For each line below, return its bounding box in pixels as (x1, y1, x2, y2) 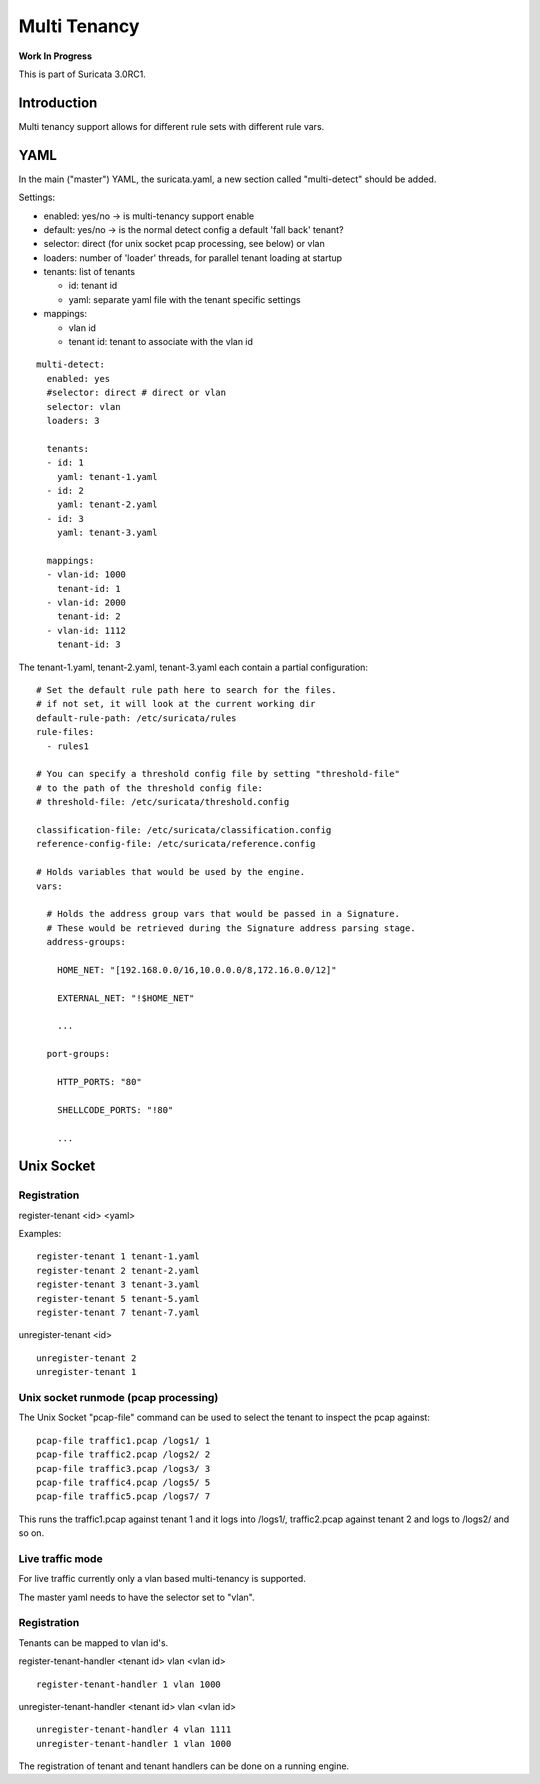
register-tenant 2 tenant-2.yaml (36, 1265, 200, 1276)
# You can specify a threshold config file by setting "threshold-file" (36, 768, 400, 780)
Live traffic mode (18, 1551, 104, 1565)
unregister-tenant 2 (36, 1352, 137, 1364)
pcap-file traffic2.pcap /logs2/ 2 (36, 1449, 211, 1460)
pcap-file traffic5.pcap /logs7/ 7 (36, 1491, 211, 1502)
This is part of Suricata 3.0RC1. (18, 68, 147, 80)
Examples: (18, 1228, 62, 1240)
